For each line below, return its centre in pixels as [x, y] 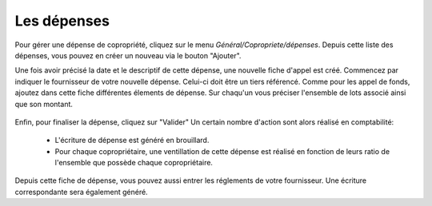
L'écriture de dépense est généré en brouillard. [132, 141]
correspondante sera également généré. [81, 192]
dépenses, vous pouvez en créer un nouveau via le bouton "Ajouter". [128, 55]
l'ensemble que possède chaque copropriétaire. [134, 163]
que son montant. [44, 104]
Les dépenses [62, 21]
